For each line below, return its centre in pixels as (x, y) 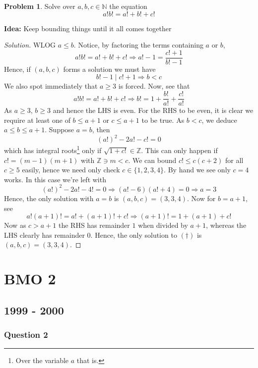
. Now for (201, 198)
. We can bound (152, 160)
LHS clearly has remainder (44, 235)
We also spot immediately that (51, 86)
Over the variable (42, 360)
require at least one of (37, 120)
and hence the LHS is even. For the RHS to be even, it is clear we (153, 110)
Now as (15, 225)
